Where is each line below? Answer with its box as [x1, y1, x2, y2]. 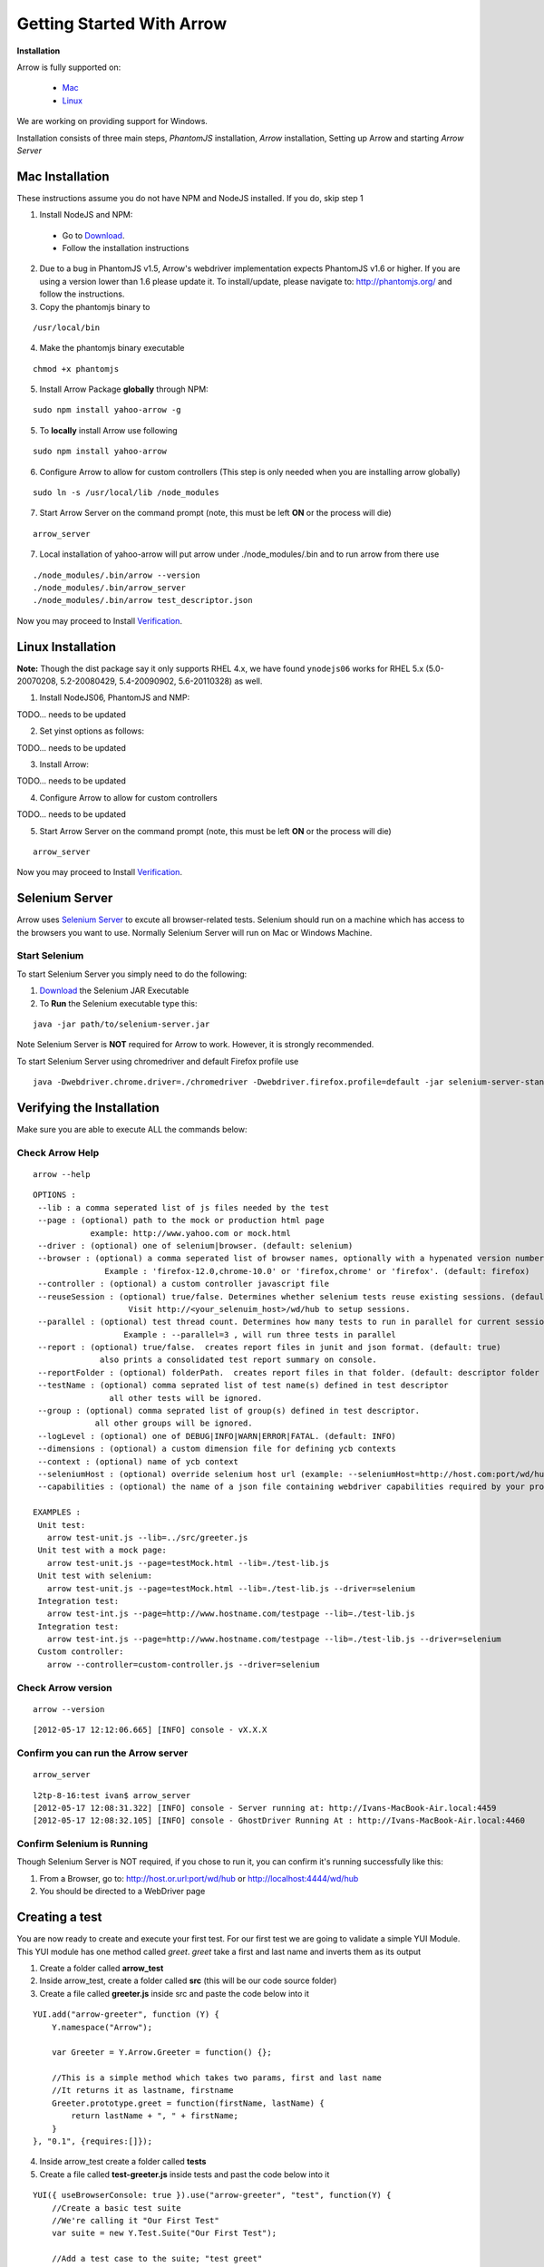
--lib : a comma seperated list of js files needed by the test [37, 1202, 330, 1212]
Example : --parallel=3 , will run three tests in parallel [123, 1329, 396, 1339]
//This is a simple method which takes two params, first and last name [51, 2073, 383, 2083]
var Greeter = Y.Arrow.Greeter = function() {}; [51, 2048, 272, 2058]
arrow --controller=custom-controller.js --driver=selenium [46, 1659, 320, 1669]
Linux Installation [16, 639, 117, 655]
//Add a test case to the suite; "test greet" [51, 2253, 263, 2264]
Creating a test [16, 1910, 102, 1925]
